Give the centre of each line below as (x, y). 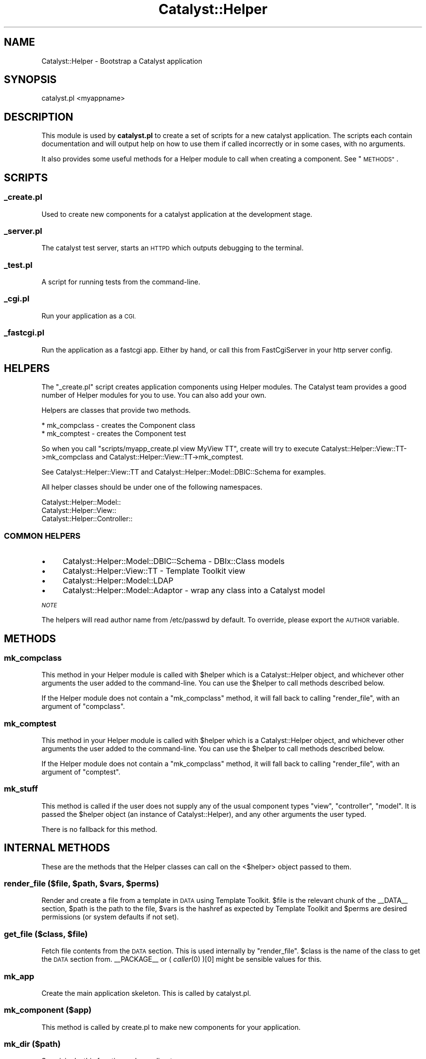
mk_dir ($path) (32, 1044)
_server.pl (23, 231)
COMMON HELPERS (42, 536)
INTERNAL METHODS (57, 848)
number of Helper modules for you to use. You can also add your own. (154, 395)
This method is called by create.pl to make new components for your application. (171, 1027)
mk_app (19, 976)
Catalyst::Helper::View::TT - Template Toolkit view (154, 571)
